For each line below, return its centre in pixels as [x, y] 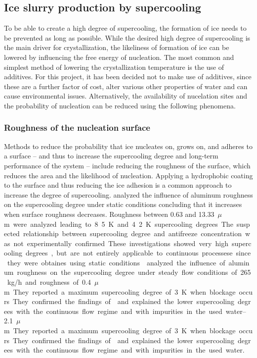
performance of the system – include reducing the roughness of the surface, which [127, 165]
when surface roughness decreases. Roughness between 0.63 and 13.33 [109, 214]
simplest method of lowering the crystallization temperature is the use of [114, 67]
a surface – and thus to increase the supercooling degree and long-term [111, 156]
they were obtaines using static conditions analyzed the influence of [116, 262]
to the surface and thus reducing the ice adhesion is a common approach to [118, 185]
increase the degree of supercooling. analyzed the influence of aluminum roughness [128, 194]
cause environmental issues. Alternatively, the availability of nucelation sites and [126, 96]
